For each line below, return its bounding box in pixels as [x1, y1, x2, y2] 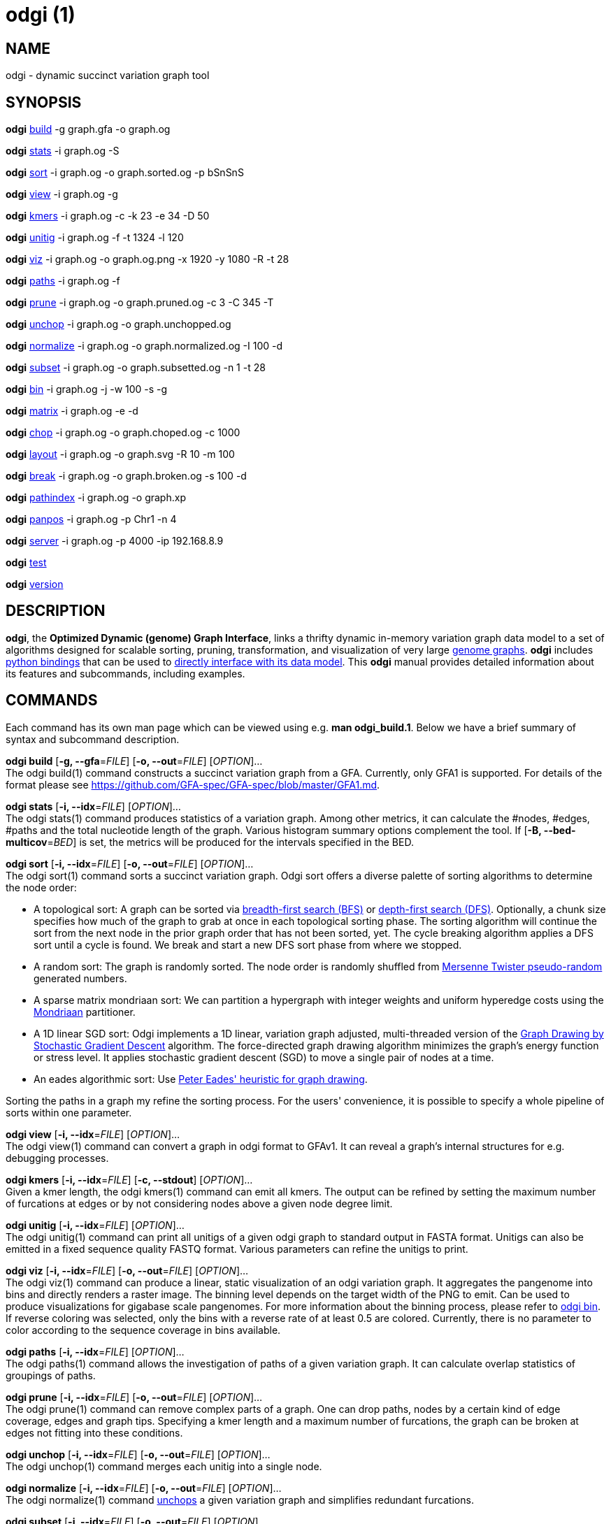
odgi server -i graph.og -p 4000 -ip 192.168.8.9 [6, 535, 224, 547]
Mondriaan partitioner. [34, 1005, 136, 1018]
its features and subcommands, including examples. [6, 667, 245, 680]
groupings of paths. [6, 1369, 96, 1381]
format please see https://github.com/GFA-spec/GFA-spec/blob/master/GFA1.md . [6, 778, 380, 791]
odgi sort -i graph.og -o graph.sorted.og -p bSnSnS [6, 166, 244, 179]
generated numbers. [34, 972, 127, 984]
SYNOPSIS [6, 93, 82, 111]
